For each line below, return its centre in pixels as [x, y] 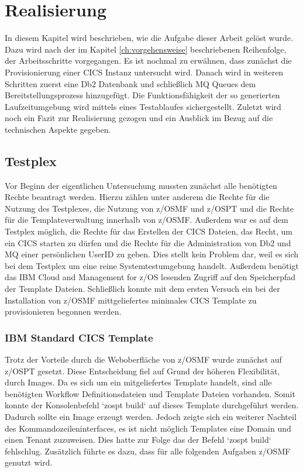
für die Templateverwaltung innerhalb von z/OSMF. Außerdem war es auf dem [147, 220]
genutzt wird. [29, 462]
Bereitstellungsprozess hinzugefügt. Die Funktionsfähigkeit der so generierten [142, 95]
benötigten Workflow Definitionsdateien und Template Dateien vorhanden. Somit [150, 393]
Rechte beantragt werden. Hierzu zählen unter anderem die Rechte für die [137, 197]
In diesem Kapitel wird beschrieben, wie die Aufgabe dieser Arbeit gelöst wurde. [149, 38]
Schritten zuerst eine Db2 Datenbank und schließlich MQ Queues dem [130, 83]
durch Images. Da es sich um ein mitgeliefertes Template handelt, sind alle [138, 382]
